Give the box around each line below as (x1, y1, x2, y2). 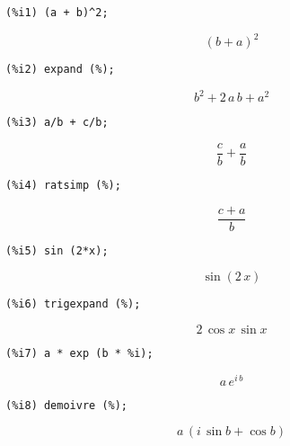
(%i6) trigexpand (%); (5, 298, 141, 311)
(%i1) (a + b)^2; (5, 6, 109, 19)
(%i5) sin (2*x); (5, 244, 109, 257)
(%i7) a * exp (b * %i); (5, 347, 154, 361)
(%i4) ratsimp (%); (5, 179, 121, 192)
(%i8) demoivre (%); (5, 398, 128, 412)
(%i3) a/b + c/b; (5, 116, 109, 129)
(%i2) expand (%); (5, 63, 115, 76)
